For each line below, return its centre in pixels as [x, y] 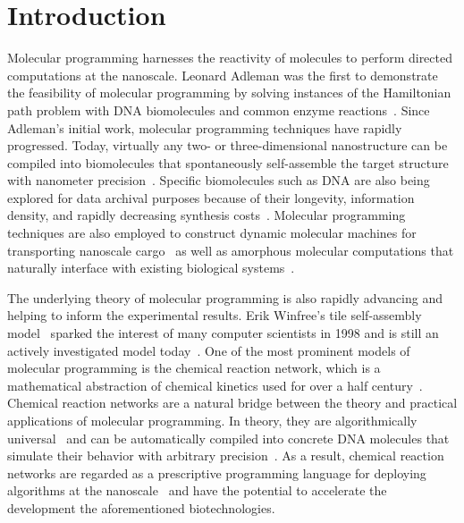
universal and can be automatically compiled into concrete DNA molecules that [228, 438]
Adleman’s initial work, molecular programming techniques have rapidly [205, 127]
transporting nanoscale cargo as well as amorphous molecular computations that [231, 250]
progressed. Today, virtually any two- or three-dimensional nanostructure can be [228, 145]
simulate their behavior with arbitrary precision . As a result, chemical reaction [226, 456]
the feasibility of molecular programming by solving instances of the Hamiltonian [229, 93]
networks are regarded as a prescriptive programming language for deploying [217, 472]
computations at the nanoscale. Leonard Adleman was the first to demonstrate [223, 75]
